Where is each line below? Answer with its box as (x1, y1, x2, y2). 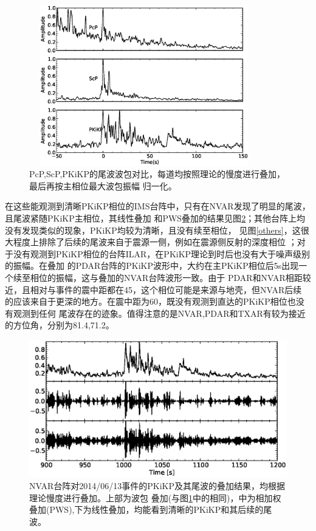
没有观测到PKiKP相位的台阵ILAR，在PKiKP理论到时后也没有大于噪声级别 (13, 247, 311, 260)
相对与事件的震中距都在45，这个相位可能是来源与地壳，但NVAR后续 (30, 283, 302, 296)
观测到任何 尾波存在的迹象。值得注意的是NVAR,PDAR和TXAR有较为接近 (13, 306, 306, 319)
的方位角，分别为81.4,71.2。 (5, 319, 114, 331)
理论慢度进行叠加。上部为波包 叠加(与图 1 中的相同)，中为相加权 (29, 491, 281, 504)
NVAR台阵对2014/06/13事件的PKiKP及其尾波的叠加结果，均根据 (29, 479, 285, 492)
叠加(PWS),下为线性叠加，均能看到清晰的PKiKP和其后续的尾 (29, 503, 272, 516)
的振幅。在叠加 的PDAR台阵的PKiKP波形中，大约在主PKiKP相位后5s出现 (5, 259, 299, 272)
